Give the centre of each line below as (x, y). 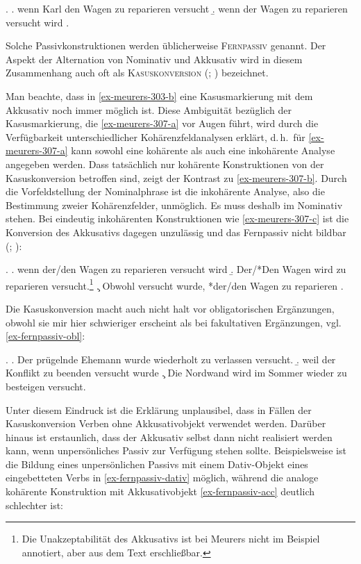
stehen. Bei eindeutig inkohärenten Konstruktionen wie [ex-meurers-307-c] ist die (177, 218)
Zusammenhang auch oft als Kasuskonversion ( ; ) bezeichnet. (137, 73)
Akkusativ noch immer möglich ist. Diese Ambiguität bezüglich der (149, 109)
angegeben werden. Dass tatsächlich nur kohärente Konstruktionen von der (165, 164)
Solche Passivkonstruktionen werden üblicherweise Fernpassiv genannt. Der (166, 45)
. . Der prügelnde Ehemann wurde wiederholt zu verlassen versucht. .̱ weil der (171, 359)
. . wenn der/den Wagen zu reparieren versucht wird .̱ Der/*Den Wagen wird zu (176, 269)
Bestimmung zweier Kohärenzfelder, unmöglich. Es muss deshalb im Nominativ (174, 205)
